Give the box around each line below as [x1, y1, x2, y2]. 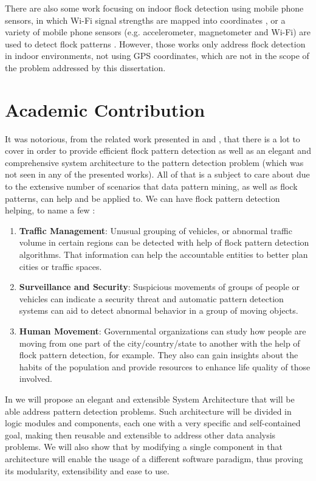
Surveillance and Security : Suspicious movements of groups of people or [19, 280, 300, 293]
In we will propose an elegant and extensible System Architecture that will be [5, 392, 295, 405]
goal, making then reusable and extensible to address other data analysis [5, 428, 276, 441]
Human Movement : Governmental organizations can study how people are [19, 325, 306, 337]
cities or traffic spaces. [19, 260, 102, 272]
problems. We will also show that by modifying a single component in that [5, 440, 283, 453]
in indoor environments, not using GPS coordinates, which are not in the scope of [5, 49, 309, 62]
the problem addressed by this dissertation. [5, 61, 166, 74]
